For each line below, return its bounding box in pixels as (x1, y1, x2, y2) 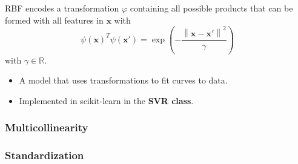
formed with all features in (5, 13, 104, 26)
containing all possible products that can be (130, 2, 293, 14)
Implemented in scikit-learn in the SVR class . (19, 94, 194, 107)
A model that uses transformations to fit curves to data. (19, 74, 228, 87)
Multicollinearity (5, 120, 88, 135)
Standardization (5, 148, 84, 163)
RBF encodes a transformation (5, 2, 119, 14)
